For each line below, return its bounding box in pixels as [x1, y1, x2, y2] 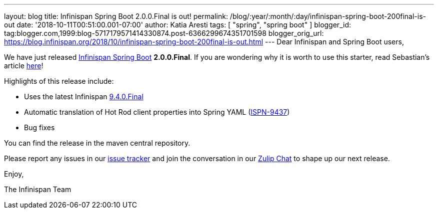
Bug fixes [24, 123, 55, 132]
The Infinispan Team [4, 185, 71, 194]
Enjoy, [4, 170, 24, 178]
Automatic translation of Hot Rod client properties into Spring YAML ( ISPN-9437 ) [24, 108, 290, 116]
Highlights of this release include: [4, 77, 114, 85]
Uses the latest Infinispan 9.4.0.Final [24, 92, 143, 101]
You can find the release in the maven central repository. [4, 139, 190, 147]
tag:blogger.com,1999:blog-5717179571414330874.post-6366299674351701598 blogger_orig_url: [4, 29, 324, 37]
